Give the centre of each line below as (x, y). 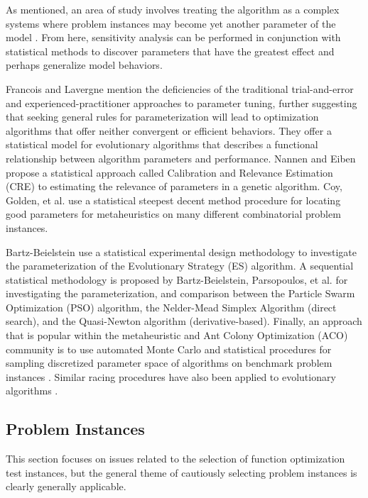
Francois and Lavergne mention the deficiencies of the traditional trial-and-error (180, 88)
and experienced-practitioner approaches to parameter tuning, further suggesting (182, 103)
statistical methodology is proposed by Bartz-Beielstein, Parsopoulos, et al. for (177, 279)
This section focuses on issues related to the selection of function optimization (175, 459)
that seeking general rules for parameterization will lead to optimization (162, 117)
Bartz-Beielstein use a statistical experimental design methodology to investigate (181, 251)
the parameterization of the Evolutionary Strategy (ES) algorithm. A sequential (180, 266)
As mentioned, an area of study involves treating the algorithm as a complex (173, 9)
